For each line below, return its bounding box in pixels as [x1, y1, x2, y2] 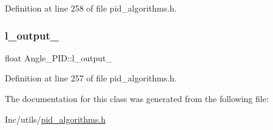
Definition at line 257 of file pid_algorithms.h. [5, 72, 177, 84]
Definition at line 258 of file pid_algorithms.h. [5, 2, 177, 14]
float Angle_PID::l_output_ [5, 51, 112, 64]
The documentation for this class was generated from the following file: [5, 92, 269, 104]
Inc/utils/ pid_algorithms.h [5, 112, 106, 125]
